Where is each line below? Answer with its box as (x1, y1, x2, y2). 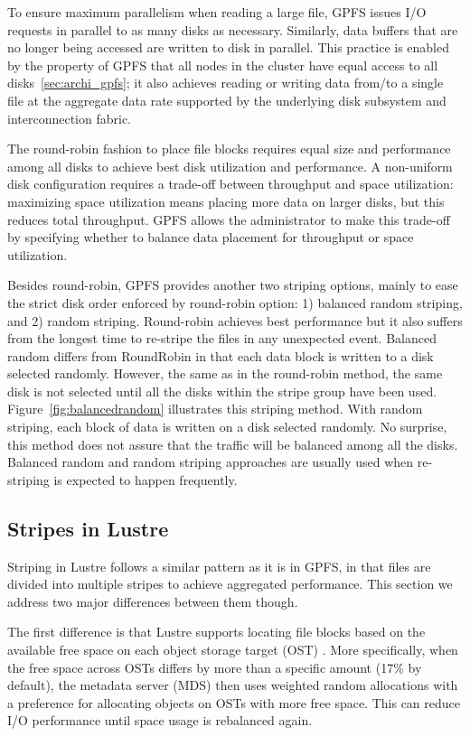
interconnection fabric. (7, 108, 131, 127)
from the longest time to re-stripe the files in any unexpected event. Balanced (7, 329, 437, 348)
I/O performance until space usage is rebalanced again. (7, 711, 313, 730)
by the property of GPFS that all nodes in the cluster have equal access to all (7, 55, 438, 74)
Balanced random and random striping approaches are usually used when (7, 452, 414, 471)
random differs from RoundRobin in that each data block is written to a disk (7, 346, 434, 365)
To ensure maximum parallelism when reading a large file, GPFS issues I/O (7, 3, 427, 21)
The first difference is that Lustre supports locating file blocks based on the (7, 622, 426, 641)
